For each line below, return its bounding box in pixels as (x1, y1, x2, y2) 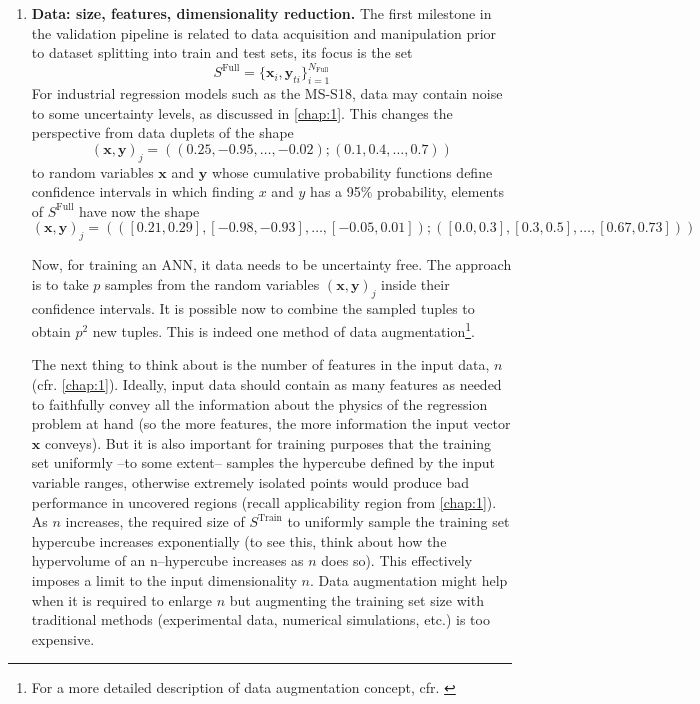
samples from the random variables (105, 273, 320, 294)
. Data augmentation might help (309, 570, 508, 590)
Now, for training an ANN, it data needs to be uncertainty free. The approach (31, 254, 512, 275)
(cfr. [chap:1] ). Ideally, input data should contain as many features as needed (31, 374, 502, 395)
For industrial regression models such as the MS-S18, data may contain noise (31, 83, 503, 104)
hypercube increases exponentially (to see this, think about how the (31, 530, 447, 551)
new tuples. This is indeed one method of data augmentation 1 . (92, 318, 475, 341)
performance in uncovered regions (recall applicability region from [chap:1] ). (31, 491, 497, 512)
